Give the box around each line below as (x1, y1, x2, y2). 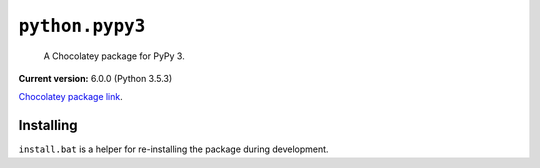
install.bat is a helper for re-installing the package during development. (18, 143, 329, 155)
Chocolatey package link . (18, 91, 124, 103)
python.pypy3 (18, 15, 146, 37)
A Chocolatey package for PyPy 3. (43, 50, 185, 62)
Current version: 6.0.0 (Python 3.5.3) (18, 72, 173, 84)
